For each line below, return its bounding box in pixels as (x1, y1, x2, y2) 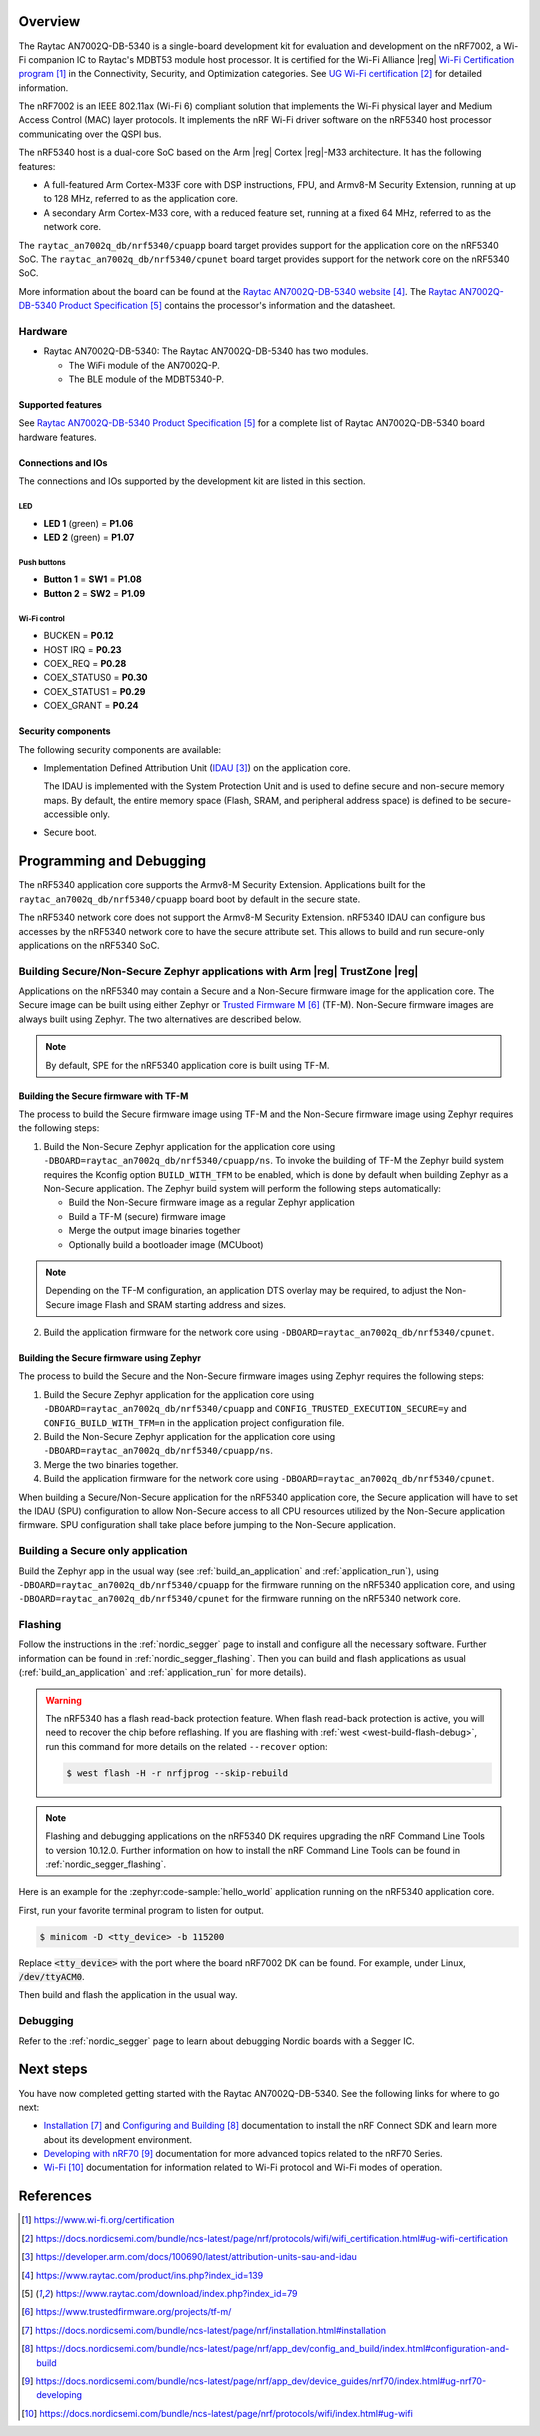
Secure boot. (43, 826, 97, 839)
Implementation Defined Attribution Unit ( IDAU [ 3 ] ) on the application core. (43, 761, 351, 774)
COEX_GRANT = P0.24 (43, 700, 139, 712)
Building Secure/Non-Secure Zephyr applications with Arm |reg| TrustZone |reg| (18, 964, 419, 978)
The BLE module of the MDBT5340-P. (68, 373, 225, 385)
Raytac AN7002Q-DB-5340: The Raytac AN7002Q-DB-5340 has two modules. (43, 345, 369, 357)
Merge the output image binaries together (68, 1225, 241, 1237)
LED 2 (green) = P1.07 (43, 531, 135, 544)
